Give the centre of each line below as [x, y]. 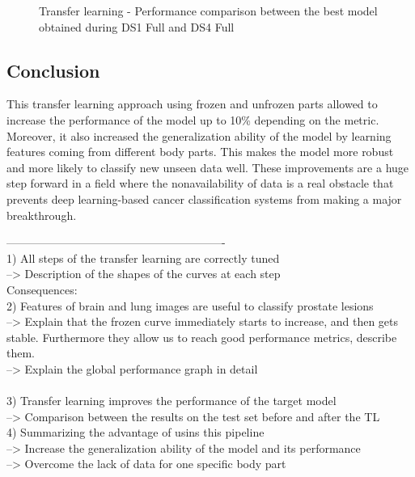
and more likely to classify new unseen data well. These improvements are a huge [208, 167]
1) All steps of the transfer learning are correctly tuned [143, 257]
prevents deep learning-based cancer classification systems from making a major [204, 198]
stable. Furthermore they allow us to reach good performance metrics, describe [202, 337]
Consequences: [42, 289]
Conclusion [53, 70]
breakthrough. [42, 215]
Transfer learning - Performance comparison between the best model [208, 11]
